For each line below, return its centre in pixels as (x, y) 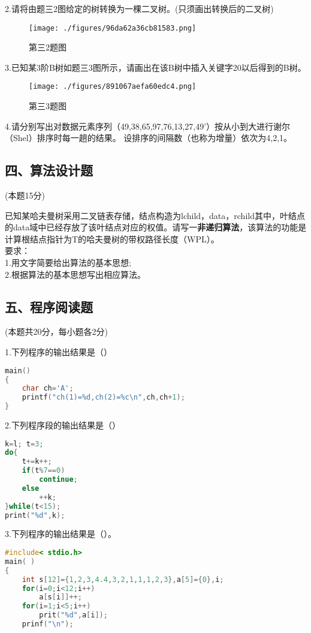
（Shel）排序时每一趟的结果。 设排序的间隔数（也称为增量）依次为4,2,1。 (149, 138)
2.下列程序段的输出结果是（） (63, 425)
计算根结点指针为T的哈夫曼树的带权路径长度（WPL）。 (112, 238)
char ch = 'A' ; (48, 388)
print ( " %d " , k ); (35, 515)
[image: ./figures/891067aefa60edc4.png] (113, 87)
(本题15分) (25, 195)
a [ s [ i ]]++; (61, 597)
